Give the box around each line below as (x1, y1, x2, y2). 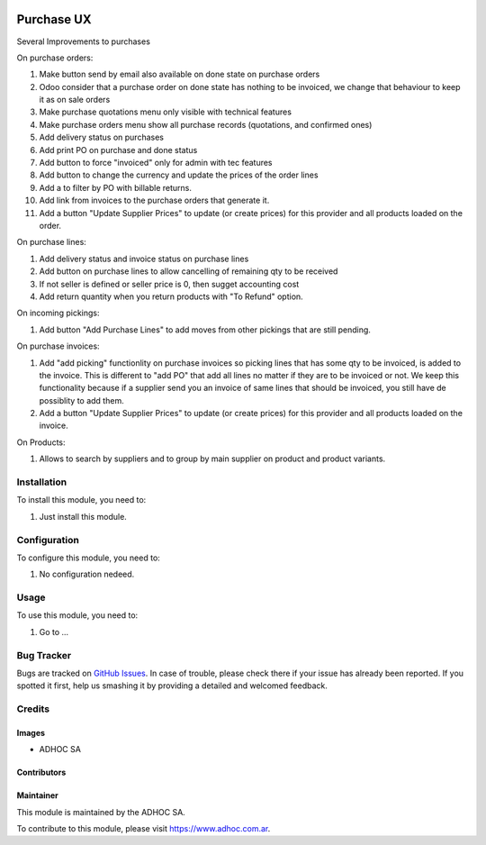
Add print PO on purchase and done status (39, 144, 198, 155)
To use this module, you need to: (16, 610, 139, 621)
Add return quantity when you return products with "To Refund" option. (39, 291, 303, 302)
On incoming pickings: (16, 307, 100, 319)
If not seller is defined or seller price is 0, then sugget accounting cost (39, 278, 300, 289)
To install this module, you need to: (16, 495, 147, 505)
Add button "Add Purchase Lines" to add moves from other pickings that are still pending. (39, 324, 371, 335)
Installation (16, 476, 67, 488)
